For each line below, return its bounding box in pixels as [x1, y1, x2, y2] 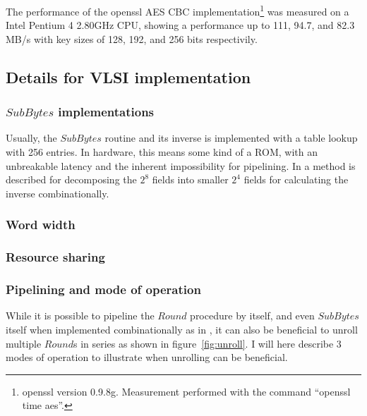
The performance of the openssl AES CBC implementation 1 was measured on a [6, 2, 349, 18]
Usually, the [6, 130, 57, 145]
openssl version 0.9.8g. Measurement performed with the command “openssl [22, 384, 351, 398]
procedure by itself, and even [190, 308, 315, 323]
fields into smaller [152, 172, 229, 187]
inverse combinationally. [6, 185, 109, 200]
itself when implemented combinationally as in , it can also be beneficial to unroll [6, 322, 358, 336]
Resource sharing [6, 248, 105, 266]
